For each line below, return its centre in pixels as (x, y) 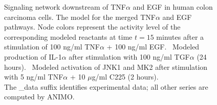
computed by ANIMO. (39, 97)
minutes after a (180, 36)
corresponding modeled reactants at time (68, 36)
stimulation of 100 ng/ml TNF (52, 47)
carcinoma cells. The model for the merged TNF (80, 17)
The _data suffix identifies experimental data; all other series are (106, 86)
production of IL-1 (33, 56)
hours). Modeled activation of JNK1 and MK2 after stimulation (106, 67)
